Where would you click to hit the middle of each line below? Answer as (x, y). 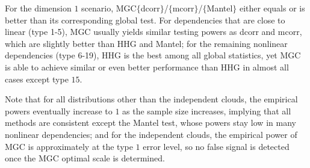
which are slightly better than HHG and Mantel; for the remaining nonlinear (146, 43)
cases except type (37, 79)
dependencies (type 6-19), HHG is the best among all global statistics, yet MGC (153, 55)
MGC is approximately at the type (69, 146)
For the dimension (38, 8)
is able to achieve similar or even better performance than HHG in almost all (147, 67)
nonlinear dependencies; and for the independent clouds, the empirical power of (151, 134)
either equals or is (272, 8)
